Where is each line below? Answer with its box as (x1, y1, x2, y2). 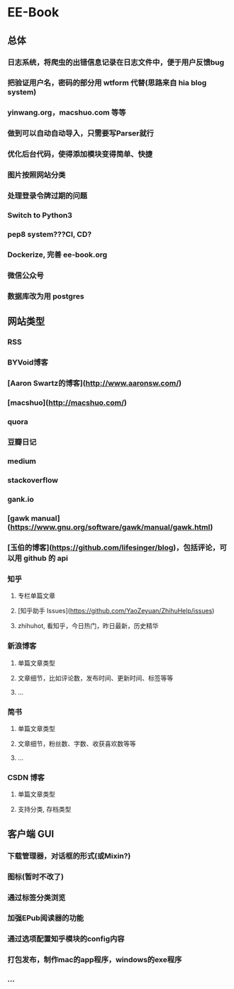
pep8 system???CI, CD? (7, 229, 92, 239)
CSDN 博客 (7, 772, 45, 782)
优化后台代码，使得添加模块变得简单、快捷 (7, 150, 153, 160)
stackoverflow (7, 476, 59, 486)
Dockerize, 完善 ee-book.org (7, 250, 108, 259)
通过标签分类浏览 (7, 893, 66, 903)
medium (7, 457, 37, 466)
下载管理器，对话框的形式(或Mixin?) (7, 851, 131, 861)
